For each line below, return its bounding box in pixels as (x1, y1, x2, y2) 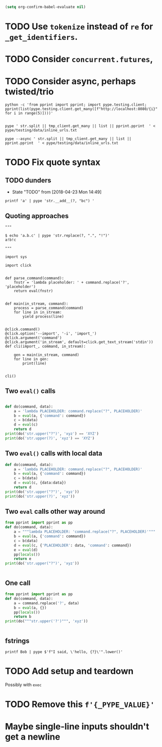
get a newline (5, 731, 60, 743)
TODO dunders (5, 176, 52, 185)
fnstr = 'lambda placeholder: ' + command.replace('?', (14, 280, 130, 285)
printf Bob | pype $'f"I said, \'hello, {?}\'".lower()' (5, 649, 123, 654)
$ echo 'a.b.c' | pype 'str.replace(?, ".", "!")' (5, 233, 110, 238)
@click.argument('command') (5, 336, 62, 340)
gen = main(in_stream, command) (14, 353, 79, 357)
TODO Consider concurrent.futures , (5, 54, 153, 65)
